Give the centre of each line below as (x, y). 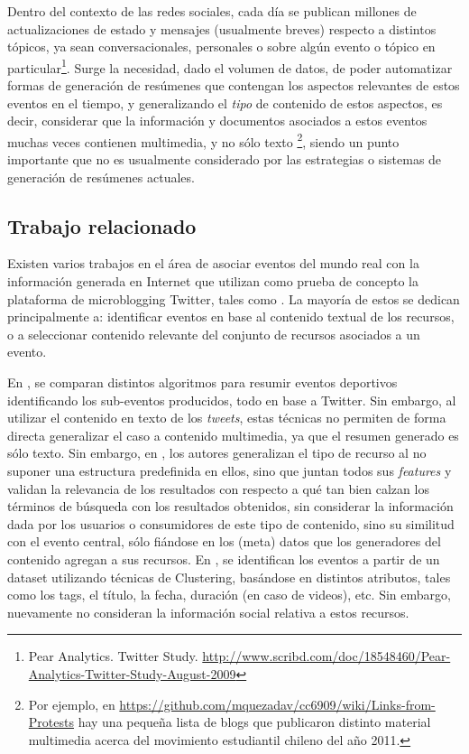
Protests (51, 722)
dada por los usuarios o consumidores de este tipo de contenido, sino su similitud (231, 523)
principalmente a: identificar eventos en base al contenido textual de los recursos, (231, 316)
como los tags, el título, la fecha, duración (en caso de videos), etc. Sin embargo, (229, 595)
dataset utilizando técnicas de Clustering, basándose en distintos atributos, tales (229, 577)
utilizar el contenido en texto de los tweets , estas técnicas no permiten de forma (227, 418)
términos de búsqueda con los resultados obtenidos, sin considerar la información (230, 506)
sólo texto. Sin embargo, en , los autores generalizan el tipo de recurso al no (217, 453)
